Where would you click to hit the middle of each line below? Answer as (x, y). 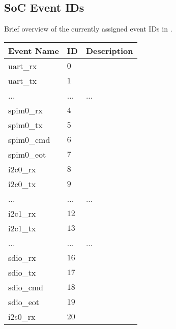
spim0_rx (25, 110)
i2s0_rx (22, 316)
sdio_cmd (26, 287)
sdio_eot (24, 302)
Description (109, 50)
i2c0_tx (22, 184)
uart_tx (23, 80)
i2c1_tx (22, 228)
